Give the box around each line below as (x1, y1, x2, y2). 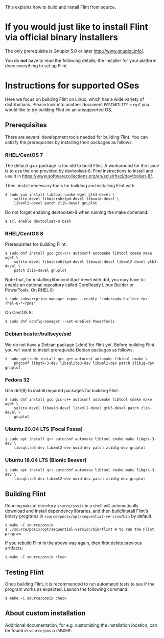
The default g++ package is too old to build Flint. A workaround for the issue (5, 162, 159, 169)
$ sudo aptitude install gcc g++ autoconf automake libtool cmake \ (5, 356, 148, 361)
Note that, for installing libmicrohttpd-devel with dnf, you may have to (5, 277, 145, 283)
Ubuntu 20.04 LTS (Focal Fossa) (5, 425, 83, 432)
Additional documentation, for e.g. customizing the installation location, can (5, 622, 158, 628)
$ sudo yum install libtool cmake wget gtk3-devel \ (5, 192, 115, 197)
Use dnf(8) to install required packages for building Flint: (5, 387, 119, 393)
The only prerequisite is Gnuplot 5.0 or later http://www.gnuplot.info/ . (5, 48, 144, 54)
